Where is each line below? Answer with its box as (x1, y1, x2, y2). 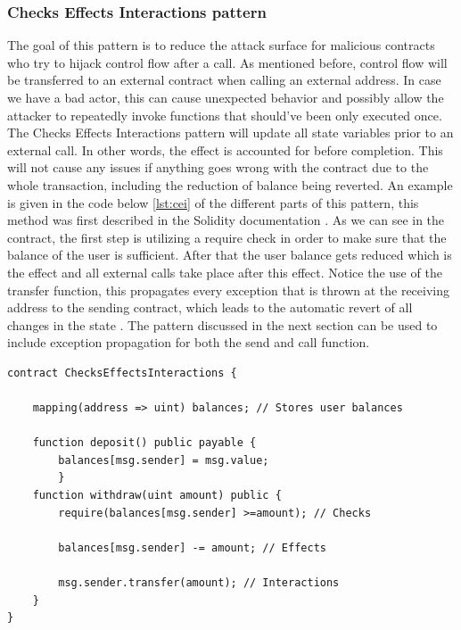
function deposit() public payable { (32, 436, 257, 450)
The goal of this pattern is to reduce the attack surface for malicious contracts (7, 36, 435, 54)
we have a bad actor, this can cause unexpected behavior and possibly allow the (7, 88, 444, 106)
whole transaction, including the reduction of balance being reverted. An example (7, 175, 453, 194)
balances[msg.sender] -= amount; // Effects (58, 541, 326, 554)
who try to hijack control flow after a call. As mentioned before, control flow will (7, 53, 448, 71)
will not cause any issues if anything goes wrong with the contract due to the (7, 158, 429, 177)
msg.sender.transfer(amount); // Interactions (58, 576, 340, 590)
